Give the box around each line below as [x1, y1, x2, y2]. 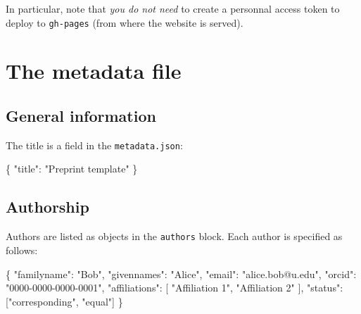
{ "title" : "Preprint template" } [6, 161, 138, 176]
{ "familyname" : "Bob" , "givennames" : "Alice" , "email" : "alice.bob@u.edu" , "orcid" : [6, 266, 357, 281]
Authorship [6, 196, 89, 218]
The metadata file [6, 56, 182, 85]
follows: [6, 242, 38, 257]
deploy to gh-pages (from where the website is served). [6, 15, 243, 30]
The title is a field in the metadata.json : [6, 137, 183, 152]
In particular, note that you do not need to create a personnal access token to [6, 1, 340, 15]
